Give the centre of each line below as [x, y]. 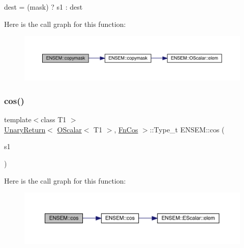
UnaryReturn [25, 129]
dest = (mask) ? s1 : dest [43, 7]
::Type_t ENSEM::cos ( [187, 129]
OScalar [69, 129]
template [18, 119]
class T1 [54, 119]
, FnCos [126, 129]
